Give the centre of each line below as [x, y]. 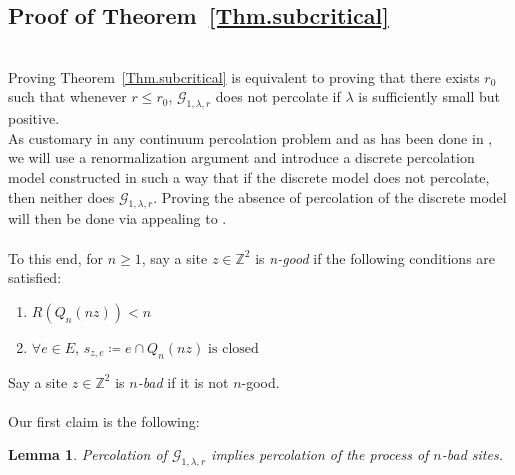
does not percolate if [278, 96]
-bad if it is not [183, 381]
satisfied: [35, 277]
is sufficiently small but [429, 96]
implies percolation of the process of [320, 454]
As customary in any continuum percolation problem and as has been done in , [250, 137]
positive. [34, 118]
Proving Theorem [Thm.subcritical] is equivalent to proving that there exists [244, 76]
